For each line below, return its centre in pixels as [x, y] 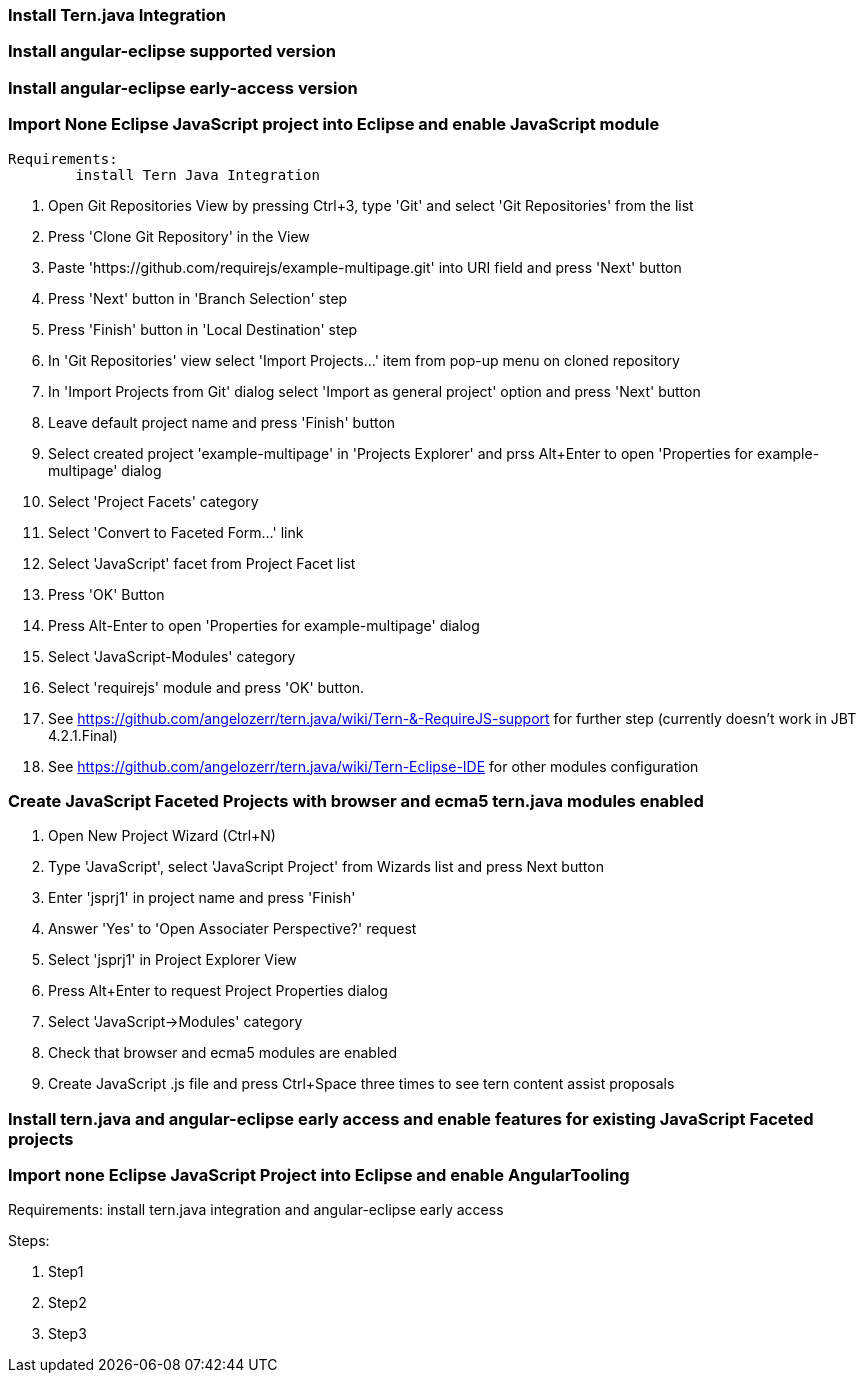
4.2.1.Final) [83, 735]
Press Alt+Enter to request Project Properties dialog [218, 991]
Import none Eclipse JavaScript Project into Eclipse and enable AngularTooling [319, 1175]
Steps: [29, 1241]
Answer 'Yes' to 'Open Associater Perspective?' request [232, 929]
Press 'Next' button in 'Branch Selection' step [198, 298]
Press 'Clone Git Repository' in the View [179, 236]
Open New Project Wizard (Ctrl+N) [162, 836]
